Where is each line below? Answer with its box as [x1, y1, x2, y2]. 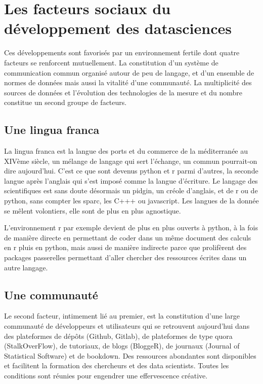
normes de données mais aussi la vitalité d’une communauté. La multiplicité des [4, 77, 252, 88]
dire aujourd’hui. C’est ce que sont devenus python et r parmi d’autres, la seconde [4, 165, 258, 176]
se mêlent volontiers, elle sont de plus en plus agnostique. [4, 205, 181, 216]
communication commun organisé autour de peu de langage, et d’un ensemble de [4, 67, 254, 78]
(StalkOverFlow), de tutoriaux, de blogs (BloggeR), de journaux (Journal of [4, 340, 240, 351]
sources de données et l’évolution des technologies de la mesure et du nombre [4, 87, 243, 97]
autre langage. [4, 262, 48, 272]
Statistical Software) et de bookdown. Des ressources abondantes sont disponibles [4, 350, 256, 361]
